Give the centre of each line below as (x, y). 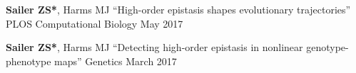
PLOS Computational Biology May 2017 (95, 23)
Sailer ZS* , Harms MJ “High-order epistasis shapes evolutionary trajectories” (178, 9)
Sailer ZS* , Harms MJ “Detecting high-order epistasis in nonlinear (154, 47)
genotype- (327, 47)
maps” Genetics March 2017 (116, 61)
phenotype (29, 61)
